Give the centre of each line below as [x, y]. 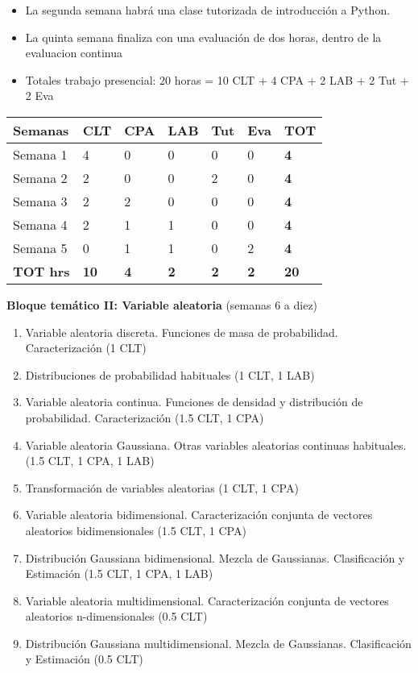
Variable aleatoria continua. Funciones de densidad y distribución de [194, 402]
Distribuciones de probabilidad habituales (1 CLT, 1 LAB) [170, 374]
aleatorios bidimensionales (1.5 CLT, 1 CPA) [136, 530]
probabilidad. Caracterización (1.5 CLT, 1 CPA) [145, 417]
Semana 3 [40, 201]
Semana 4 [40, 224]
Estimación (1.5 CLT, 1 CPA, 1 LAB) [119, 573]
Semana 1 [40, 154]
